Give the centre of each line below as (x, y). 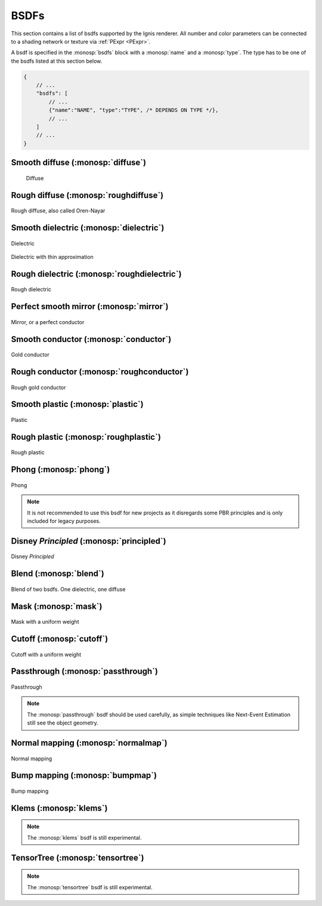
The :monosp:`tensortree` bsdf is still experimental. (90, 887)
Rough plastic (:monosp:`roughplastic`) (86, 437)
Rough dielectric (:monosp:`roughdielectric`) (96, 274)
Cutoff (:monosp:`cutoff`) (60, 639)
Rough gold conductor (38, 387)
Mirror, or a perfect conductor (48, 322)
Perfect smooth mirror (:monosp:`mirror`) (90, 306)
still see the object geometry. (63, 723)
